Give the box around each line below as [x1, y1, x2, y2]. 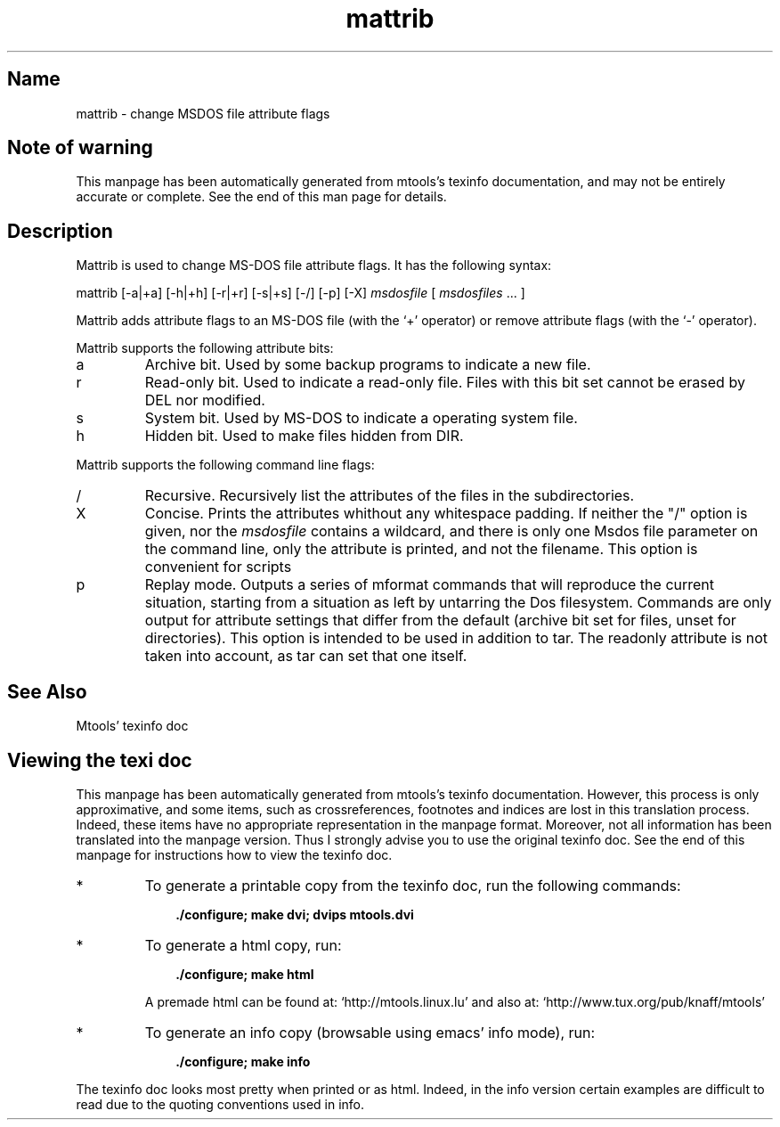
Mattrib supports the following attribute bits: [76, 340, 334, 356]
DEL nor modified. [144, 391, 265, 410]
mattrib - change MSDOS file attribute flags [76, 105, 330, 121]
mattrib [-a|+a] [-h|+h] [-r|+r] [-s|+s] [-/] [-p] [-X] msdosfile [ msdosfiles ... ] [76, 285, 525, 301]
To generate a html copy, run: [144, 935, 342, 954]
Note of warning [7, 136, 153, 159]
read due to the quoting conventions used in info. [76, 1096, 365, 1112]
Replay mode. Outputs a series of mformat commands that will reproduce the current [144, 576, 715, 594]
